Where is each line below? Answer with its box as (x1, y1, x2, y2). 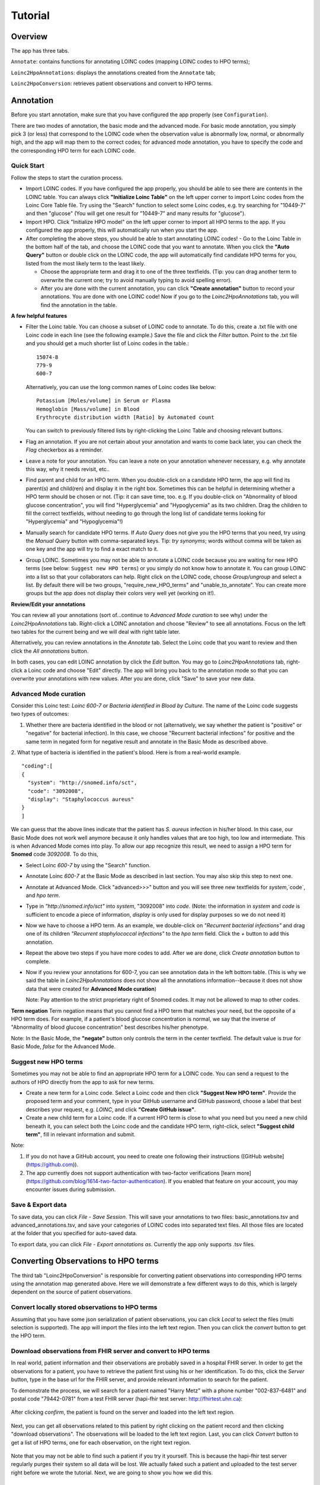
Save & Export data (11, 1200, 67, 1209)
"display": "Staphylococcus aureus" (27, 796, 135, 802)
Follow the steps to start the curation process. (11, 174, 123, 181)
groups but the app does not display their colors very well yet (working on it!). (25, 590, 216, 597)
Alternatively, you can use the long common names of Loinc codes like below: (25, 383, 216, 390)
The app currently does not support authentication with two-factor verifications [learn (25, 1169, 236, 1176)
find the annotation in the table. (40, 301, 117, 308)
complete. (25, 958, 50, 965)
